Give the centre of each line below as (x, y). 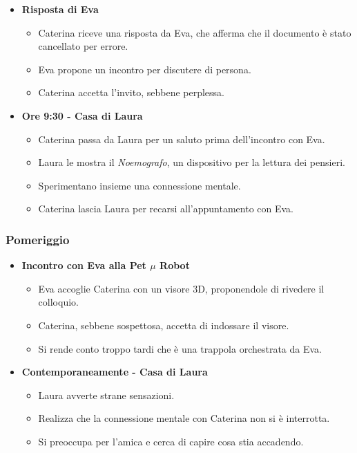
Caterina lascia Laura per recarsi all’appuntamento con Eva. (166, 209)
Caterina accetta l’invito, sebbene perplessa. (132, 92)
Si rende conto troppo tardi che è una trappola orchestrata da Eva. (180, 348)
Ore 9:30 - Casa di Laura (82, 115)
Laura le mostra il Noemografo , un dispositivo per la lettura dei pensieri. (192, 162)
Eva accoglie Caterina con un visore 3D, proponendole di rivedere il (181, 288)
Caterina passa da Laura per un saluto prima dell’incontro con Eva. (182, 139)
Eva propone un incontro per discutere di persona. (145, 69)
